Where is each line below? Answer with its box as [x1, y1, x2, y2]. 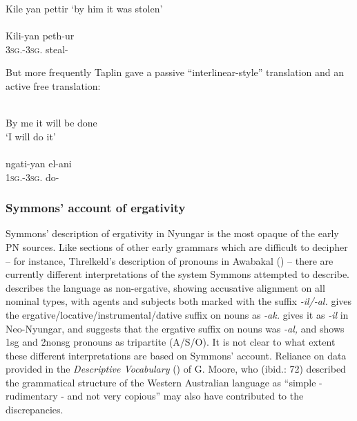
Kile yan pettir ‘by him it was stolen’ [6, 1, 163, 15]
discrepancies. [6, 402, 64, 417]
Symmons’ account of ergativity [6, 199, 186, 216]
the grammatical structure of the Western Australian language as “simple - [6, 375, 322, 389]
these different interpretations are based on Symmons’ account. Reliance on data [6, 348, 347, 362]
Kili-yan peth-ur [6, 28, 75, 43]
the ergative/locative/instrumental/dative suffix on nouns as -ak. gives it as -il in [6, 307, 349, 321]
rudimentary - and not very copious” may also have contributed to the [6, 389, 304, 403]
